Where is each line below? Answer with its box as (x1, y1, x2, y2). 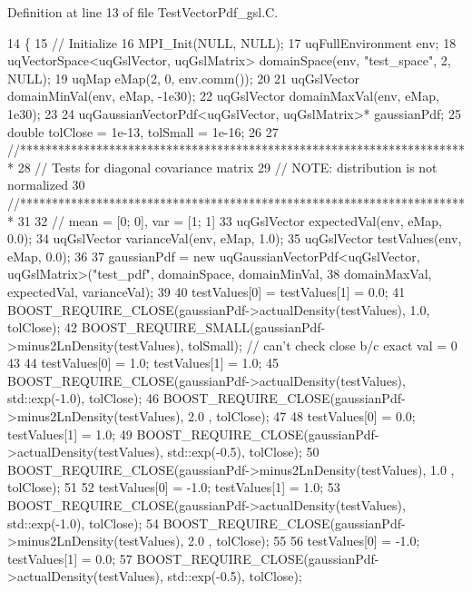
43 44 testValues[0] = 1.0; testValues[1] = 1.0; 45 (7, 353, 279, 372)
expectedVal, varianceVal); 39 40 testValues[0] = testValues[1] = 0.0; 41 (7, 281, 406, 301)
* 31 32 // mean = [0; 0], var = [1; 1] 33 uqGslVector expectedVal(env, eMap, (7, 211, 442, 230)
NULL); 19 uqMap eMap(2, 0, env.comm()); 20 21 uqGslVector (7, 68, 359, 87)
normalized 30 (7, 175, 85, 194)
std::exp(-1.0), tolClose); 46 (7, 389, 159, 408)
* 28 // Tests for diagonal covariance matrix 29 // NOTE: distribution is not (7, 157, 438, 176)
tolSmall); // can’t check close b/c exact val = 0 (188, 335, 457, 354)
